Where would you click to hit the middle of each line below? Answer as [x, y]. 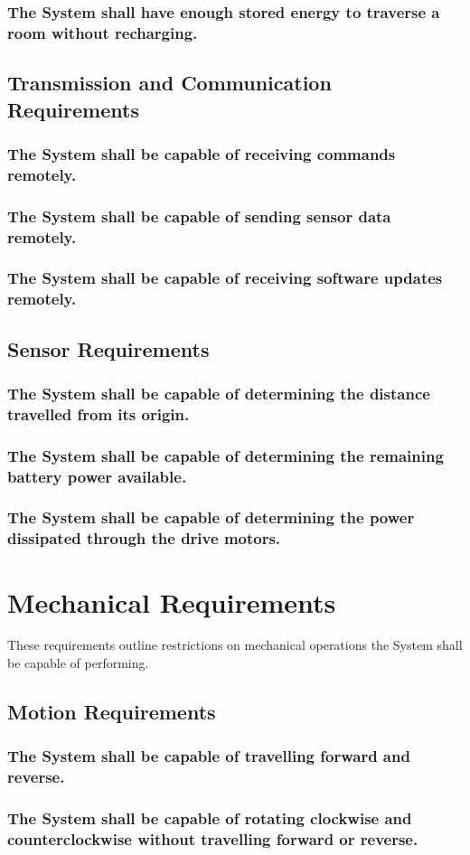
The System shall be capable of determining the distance [219, 393]
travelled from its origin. [99, 413]
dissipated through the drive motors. [144, 538]
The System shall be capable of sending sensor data [199, 216]
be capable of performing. [78, 663]
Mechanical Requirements [172, 601]
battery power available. [97, 476]
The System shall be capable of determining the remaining [226, 455]
